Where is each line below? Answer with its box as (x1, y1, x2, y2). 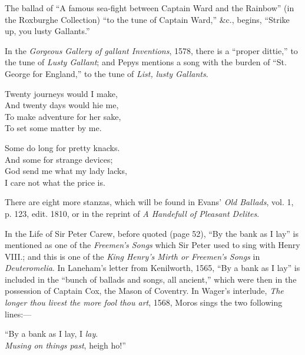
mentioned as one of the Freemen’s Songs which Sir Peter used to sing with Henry (5, 239, 300, 251)
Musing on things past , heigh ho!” (5, 339, 126, 351)
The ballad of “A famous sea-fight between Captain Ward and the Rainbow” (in (5, 2, 294, 14)
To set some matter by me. (5, 122, 102, 134)
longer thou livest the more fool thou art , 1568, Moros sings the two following (5, 296, 283, 309)
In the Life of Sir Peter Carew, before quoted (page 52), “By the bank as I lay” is (5, 227, 299, 239)
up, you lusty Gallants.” (5, 25, 90, 37)
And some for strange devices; (5, 153, 113, 165)
